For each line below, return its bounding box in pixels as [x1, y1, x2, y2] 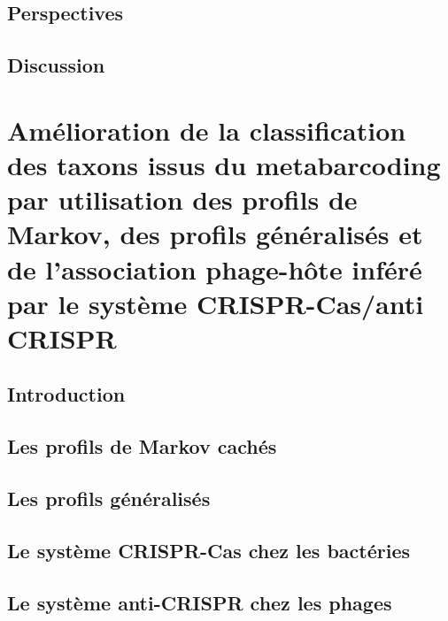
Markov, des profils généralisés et [7, 216, 423, 252]
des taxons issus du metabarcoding [7, 146, 441, 182]
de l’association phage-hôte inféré [7, 250, 422, 287]
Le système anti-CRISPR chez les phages [7, 588, 392, 616]
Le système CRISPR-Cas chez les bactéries [7, 536, 410, 563]
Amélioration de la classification [7, 111, 406, 148]
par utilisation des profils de [7, 181, 358, 218]
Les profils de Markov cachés [7, 433, 277, 460]
